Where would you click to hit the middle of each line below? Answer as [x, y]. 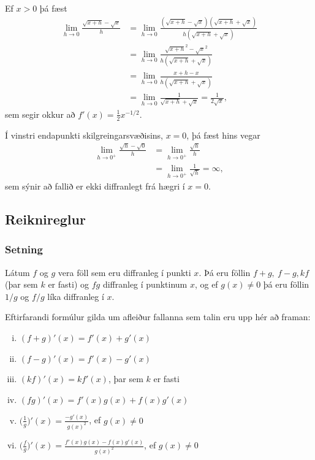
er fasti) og [69, 284]
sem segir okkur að [40, 114]
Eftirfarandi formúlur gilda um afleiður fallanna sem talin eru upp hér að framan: [158, 317]
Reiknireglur [45, 219]
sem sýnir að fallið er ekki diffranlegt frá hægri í [95, 186]
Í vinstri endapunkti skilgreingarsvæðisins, [84, 135]
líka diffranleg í [76, 296]
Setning [24, 249]
